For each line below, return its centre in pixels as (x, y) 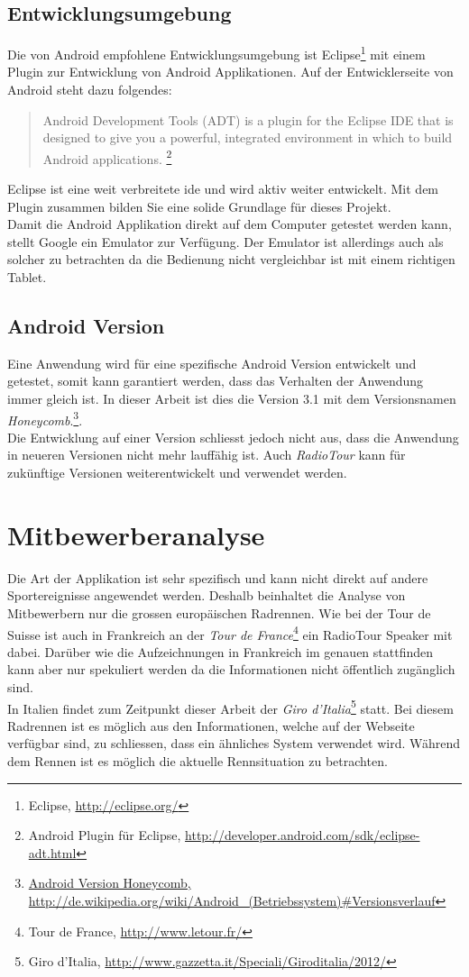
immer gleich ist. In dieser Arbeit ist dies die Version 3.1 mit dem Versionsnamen (232, 399)
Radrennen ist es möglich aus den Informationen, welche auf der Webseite (211, 725)
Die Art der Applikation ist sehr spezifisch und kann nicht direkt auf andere (218, 577)
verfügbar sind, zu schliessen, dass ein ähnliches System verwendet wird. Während (234, 743)
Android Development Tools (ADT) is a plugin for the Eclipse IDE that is (248, 119)
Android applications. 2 (107, 157)
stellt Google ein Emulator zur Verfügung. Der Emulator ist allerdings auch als (225, 241)
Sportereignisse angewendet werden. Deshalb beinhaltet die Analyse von (207, 595)
